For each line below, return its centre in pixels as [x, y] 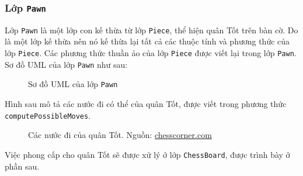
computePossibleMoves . [48, 115]
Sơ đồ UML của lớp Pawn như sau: [66, 64]
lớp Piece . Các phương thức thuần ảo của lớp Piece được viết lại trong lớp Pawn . [151, 53]
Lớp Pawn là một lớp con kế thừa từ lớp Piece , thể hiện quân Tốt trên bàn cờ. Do [151, 30]
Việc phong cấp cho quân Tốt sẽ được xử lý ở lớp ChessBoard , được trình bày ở [147, 154]
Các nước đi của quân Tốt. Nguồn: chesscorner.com [120, 135]
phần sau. [22, 166]
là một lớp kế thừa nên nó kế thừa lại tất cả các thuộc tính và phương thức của [147, 41]
